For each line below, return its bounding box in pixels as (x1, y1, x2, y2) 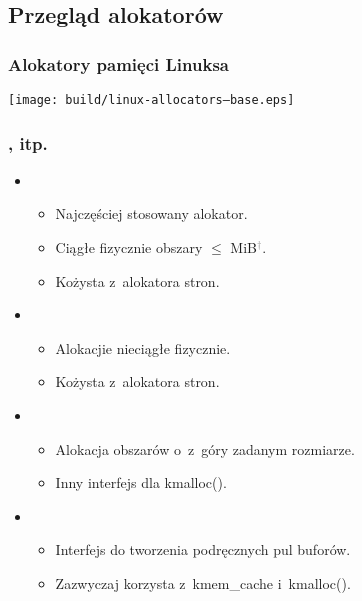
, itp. (8, 130, 48, 155)
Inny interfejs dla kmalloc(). (55, 472, 227, 493)
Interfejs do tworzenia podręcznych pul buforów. (55, 539, 351, 560)
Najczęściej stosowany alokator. (55, 203, 248, 224)
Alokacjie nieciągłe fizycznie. (55, 337, 231, 358)
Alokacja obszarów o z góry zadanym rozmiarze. (55, 438, 355, 459)
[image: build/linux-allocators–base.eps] (8, 93, 295, 107)
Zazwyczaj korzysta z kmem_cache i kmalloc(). (55, 573, 351, 593)
